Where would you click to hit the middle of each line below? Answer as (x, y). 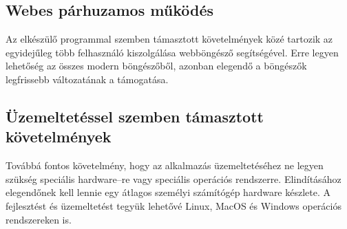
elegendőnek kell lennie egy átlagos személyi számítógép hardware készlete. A (168, 192)
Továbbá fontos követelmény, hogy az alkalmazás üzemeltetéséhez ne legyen (165, 165)
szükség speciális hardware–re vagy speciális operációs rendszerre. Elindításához (173, 178)
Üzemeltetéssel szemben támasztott (135, 116)
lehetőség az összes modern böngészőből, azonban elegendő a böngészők (156, 66)
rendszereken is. (39, 219)
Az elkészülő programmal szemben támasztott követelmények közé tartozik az (169, 39)
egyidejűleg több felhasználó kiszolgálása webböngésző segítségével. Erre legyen (172, 52)
